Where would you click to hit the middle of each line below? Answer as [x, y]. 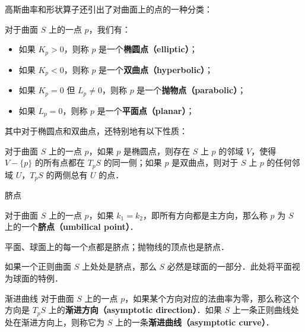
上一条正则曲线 [261, 310]
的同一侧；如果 [133, 162]
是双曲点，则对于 [205, 162]
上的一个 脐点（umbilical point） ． [72, 227]
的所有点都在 [60, 162]
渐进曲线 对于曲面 [39, 298]
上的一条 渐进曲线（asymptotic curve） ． [194, 322]
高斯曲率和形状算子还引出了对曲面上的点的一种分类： [109, 9]
